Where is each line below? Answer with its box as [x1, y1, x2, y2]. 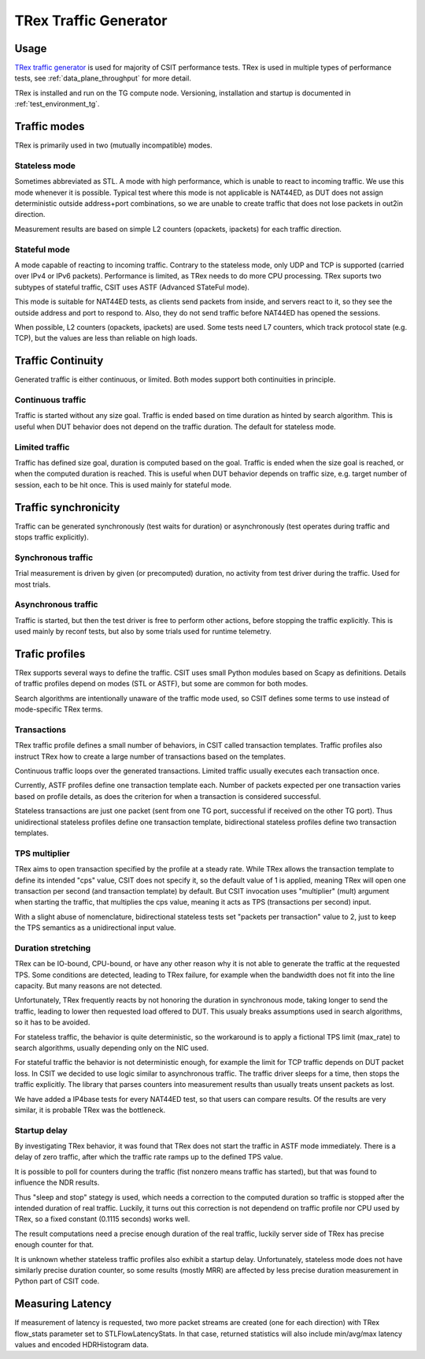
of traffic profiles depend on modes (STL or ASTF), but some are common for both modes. [14, 679, 309, 689]
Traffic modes [14, 120, 85, 133]
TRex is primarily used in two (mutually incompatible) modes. [14, 140, 213, 150]
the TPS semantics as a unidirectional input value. [14, 923, 176, 932]
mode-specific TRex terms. [14, 704, 103, 714]
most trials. [14, 580, 51, 589]
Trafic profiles [14, 647, 86, 660]
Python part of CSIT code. [14, 1276, 100, 1286]
